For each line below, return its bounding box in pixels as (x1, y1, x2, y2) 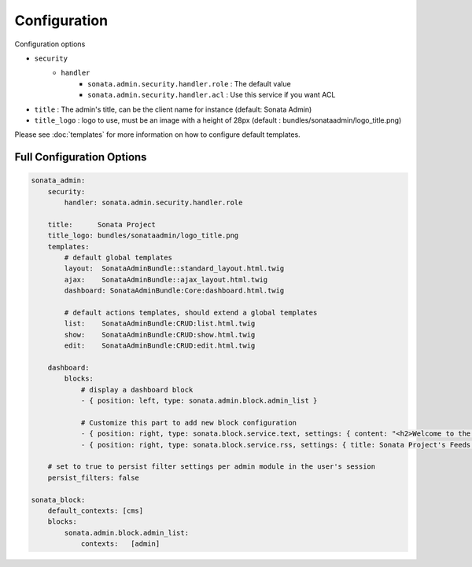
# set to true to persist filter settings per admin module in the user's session (47, 462, 376, 471)
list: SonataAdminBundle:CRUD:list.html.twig (64, 319, 256, 328)
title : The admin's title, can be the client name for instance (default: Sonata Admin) (34, 105, 312, 114)
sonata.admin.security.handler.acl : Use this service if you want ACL (87, 90, 336, 100)
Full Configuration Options (14, 150, 147, 164)
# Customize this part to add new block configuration (80, 418, 297, 427)
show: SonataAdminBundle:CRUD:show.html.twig (64, 330, 256, 339)
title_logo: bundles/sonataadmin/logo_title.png (47, 231, 239, 240)
